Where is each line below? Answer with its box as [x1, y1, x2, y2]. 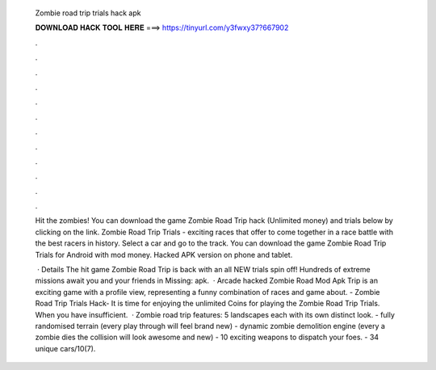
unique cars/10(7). [35, 343, 96, 353]
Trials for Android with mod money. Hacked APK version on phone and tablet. [35, 250, 293, 259]
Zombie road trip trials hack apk [35, 8, 141, 18]
